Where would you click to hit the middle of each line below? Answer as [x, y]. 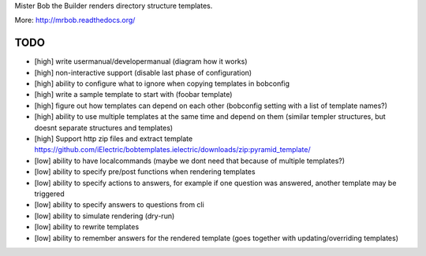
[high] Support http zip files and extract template [114, 139]
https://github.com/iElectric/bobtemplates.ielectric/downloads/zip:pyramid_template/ [172, 150]
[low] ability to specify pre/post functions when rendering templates [145, 172]
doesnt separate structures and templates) [104, 128]
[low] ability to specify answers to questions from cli [119, 205]
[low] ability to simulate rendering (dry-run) [105, 216]
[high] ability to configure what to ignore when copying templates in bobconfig [162, 83]
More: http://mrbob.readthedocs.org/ [75, 20]
